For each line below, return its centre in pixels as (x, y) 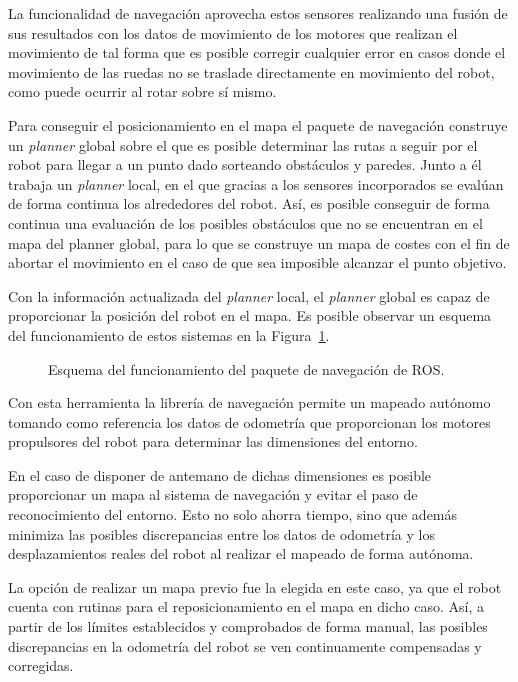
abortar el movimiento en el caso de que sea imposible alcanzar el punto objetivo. (257, 262)
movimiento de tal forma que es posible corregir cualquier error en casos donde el (257, 52)
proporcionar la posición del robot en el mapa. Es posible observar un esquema (250, 315)
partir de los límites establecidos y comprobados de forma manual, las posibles (248, 626)
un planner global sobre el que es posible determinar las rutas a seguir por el (243, 144)
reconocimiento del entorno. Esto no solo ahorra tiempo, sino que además (233, 514)
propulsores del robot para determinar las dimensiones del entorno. (213, 441)
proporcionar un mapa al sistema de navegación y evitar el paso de (213, 494)
